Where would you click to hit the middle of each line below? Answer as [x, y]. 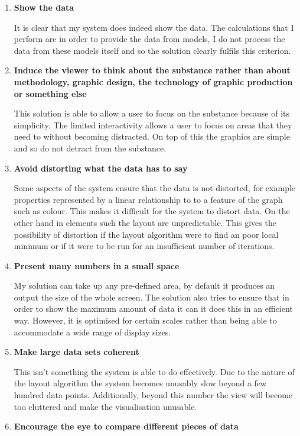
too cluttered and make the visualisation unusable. [105, 406]
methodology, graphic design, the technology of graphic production [153, 81]
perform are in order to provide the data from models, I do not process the [149, 39]
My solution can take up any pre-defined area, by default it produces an [144, 285]
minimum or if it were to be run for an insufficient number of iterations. [144, 246]
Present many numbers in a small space [97, 265]
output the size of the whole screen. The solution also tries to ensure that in [151, 297]
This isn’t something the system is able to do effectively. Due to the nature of [154, 371]
